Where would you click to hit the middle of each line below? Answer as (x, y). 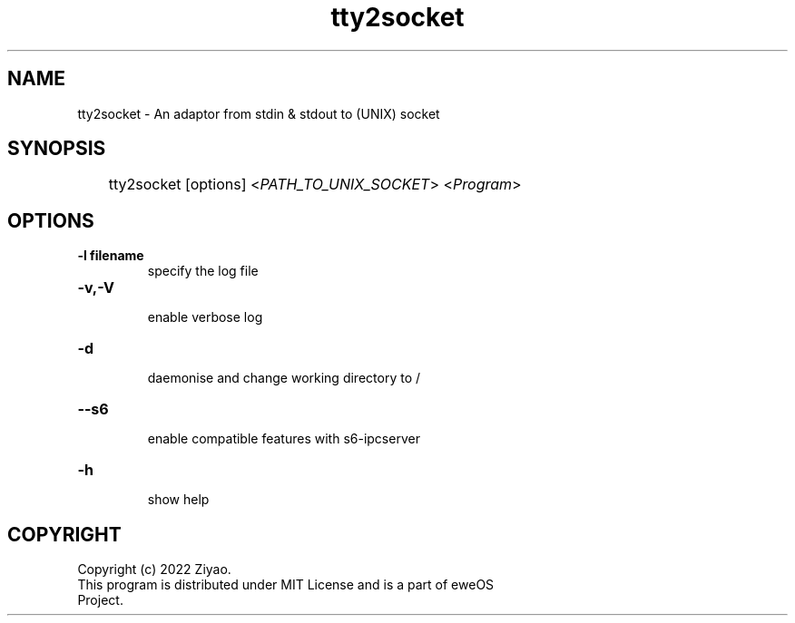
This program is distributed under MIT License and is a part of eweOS (286, 585)
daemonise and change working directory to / (284, 378)
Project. (100, 600)
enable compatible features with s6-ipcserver (284, 439)
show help (178, 500)
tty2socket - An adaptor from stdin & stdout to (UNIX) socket (259, 113)
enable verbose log (205, 317)
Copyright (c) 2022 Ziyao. (154, 569)
